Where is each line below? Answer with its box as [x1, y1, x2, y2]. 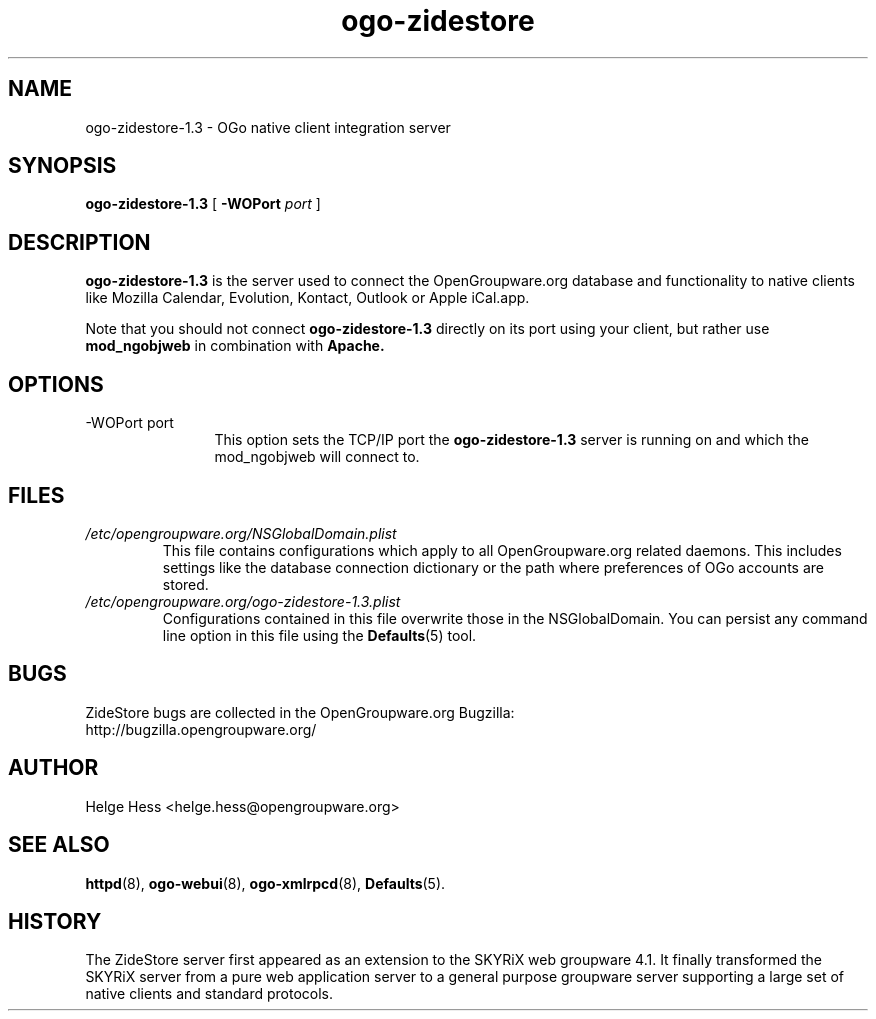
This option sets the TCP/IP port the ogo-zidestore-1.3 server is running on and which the [214, 431, 809, 449]
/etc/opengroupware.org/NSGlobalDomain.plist [85, 524, 397, 542]
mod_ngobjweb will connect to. [214, 448, 420, 466]
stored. [162, 575, 209, 593]
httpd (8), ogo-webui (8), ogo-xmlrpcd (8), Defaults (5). [85, 874, 446, 892]
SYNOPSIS [8, 153, 117, 179]
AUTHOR [8, 755, 99, 781]
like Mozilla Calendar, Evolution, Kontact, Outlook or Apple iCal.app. [85, 289, 530, 307]
